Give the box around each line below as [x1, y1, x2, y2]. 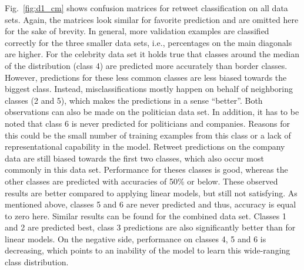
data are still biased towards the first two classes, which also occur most [5, 152, 264, 164]
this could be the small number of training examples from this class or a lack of [5, 129, 291, 141]
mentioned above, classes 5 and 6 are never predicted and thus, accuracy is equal [5, 198, 296, 210]
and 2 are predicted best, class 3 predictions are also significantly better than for [5, 221, 296, 233]
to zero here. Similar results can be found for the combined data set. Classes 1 [5, 209, 286, 222]
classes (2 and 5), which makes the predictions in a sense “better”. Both [5, 94, 263, 106]
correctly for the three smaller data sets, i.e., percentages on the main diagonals [5, 36, 292, 48]
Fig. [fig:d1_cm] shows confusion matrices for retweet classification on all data [5, 2, 288, 14]
